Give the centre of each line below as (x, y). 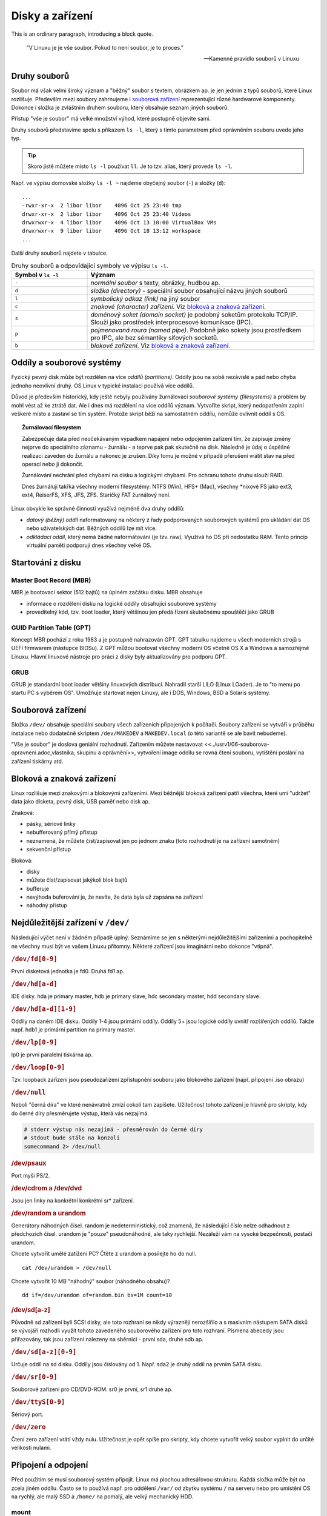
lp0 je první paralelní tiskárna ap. (52, 1055)
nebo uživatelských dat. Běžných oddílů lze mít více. (92, 528)
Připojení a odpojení (50, 1465)
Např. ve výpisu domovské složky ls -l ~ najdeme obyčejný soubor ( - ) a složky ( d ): (118, 183)
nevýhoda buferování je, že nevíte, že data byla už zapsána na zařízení (114, 897)
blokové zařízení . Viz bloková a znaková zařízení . (160, 346)
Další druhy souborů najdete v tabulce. (60, 253)
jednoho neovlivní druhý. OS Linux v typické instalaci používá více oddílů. (103, 386)
